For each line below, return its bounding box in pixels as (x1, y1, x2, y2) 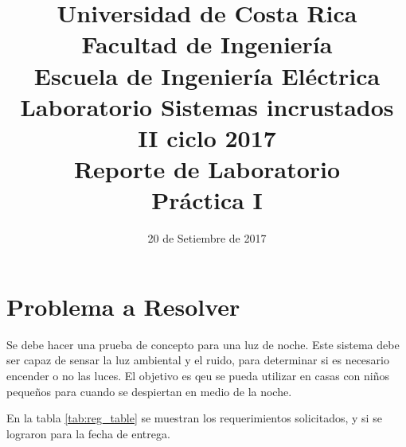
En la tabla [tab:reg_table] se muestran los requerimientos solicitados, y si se (6, 410, 382, 426)
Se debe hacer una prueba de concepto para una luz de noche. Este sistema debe (6, 336, 400, 352)
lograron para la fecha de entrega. (6, 425, 170, 441)
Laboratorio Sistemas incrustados (20, 90, 394, 122)
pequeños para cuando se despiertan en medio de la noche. (6, 383, 292, 399)
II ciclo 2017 (138, 121, 276, 154)
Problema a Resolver (6, 290, 240, 322)
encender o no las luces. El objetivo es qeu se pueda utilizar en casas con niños (6, 367, 390, 383)
